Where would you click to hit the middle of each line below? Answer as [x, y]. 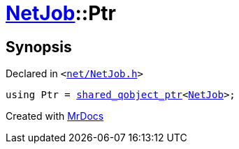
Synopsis [39, 47]
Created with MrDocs [55, 116]
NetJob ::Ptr [61, 13]
